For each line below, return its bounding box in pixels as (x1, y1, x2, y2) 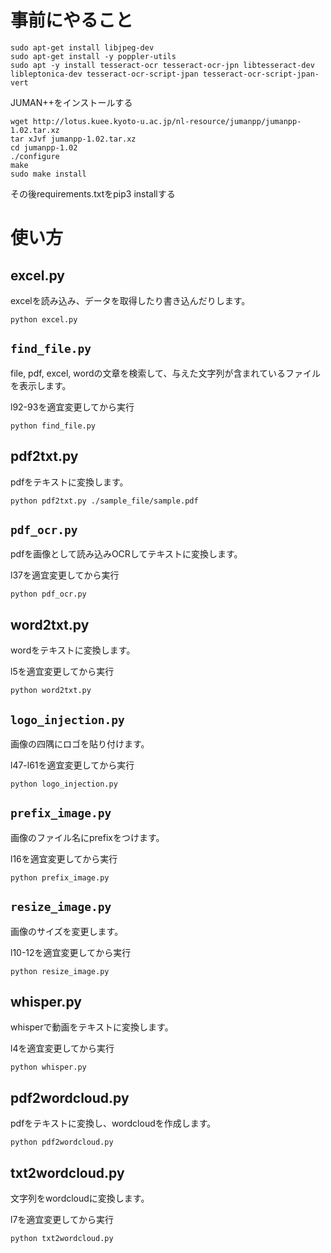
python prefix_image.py (10, 872, 110, 883)
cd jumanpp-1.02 (10, 142, 78, 153)
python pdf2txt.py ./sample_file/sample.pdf (10, 496, 199, 506)
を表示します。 (10, 379, 72, 391)
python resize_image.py (10, 966, 110, 976)
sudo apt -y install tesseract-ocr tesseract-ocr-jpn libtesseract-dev (10, 60, 315, 70)
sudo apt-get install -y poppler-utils (10, 51, 177, 61)
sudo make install (10, 169, 87, 179)
